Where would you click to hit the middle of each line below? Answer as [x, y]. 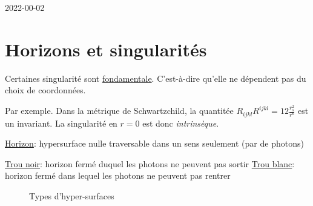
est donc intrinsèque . [181, 123]
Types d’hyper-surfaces [72, 196]
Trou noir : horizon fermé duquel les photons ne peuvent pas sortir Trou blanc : [150, 163]
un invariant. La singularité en [61, 123]
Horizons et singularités [106, 49]
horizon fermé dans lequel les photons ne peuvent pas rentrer [118, 175]
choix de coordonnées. [45, 90]
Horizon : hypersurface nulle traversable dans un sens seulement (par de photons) [154, 143]
